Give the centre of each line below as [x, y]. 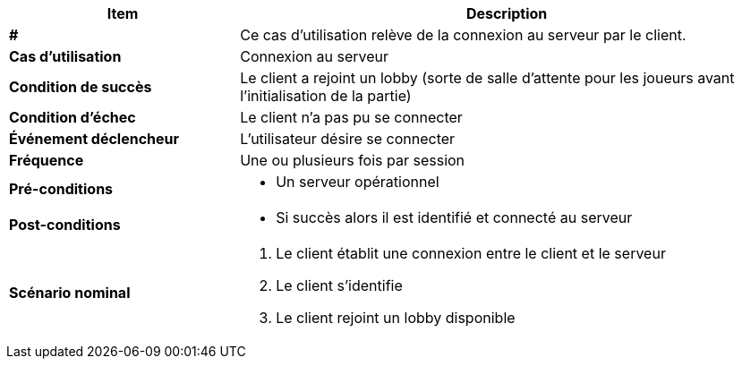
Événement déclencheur [94, 139]
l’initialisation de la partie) [326, 96]
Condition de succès [81, 87]
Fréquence [47, 160]
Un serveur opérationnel [358, 182]
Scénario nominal [70, 293]
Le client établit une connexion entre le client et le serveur [471, 253]
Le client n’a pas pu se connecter [351, 117]
